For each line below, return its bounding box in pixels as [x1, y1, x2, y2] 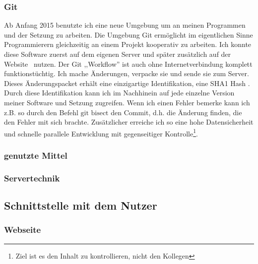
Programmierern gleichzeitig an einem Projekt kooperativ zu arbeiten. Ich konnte [4, 39, 252, 49]
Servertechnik [4, 172, 60, 184]
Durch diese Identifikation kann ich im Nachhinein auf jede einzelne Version [4, 88, 235, 98]
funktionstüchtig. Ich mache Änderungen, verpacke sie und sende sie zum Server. [4, 68, 249, 79]
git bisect [80, 109, 109, 117]
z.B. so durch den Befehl [4, 107, 78, 117]
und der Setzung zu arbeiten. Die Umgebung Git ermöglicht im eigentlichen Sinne [4, 29, 253, 40]
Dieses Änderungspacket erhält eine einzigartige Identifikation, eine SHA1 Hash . [4, 78, 250, 88]
